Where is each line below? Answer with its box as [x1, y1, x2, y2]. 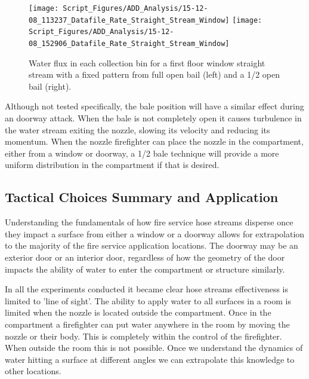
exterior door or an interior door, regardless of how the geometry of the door [5, 250, 285, 263]
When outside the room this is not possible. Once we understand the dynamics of [5, 341, 303, 354]
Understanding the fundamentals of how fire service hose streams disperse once [5, 216, 293, 228]
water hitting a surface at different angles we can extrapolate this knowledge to [5, 353, 295, 365]
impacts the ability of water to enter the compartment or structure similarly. [5, 262, 285, 275]
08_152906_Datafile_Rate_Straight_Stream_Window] [29, 39, 230, 48]
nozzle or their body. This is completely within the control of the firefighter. [5, 329, 282, 342]
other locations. [5, 365, 61, 377]
